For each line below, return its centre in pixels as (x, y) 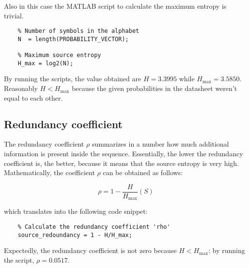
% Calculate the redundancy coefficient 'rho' (94, 227)
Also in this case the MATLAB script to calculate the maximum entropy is (115, 6)
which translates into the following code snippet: (76, 211)
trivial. (14, 15)
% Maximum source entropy (59, 55)
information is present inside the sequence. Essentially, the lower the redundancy (124, 154)
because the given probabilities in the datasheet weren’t (155, 88)
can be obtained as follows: (143, 172)
